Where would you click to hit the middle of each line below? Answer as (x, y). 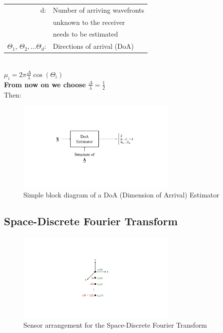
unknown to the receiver (89, 22)
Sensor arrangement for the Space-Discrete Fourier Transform (115, 325)
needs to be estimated (85, 34)
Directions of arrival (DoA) (93, 46)
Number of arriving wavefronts (99, 10)
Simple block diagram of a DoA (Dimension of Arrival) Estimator (121, 194)
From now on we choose (45, 84)
